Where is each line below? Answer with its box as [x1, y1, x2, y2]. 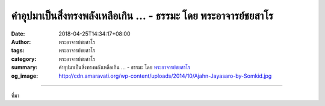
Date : [11, 30, 25, 37]
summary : [11, 64, 38, 71]
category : [11, 55, 37, 63]
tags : [11, 47, 25, 54]
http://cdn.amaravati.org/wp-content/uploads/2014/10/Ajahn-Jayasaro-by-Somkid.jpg [58, 72, 272, 79]
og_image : [11, 72, 39, 79]
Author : [11, 38, 31, 45]
